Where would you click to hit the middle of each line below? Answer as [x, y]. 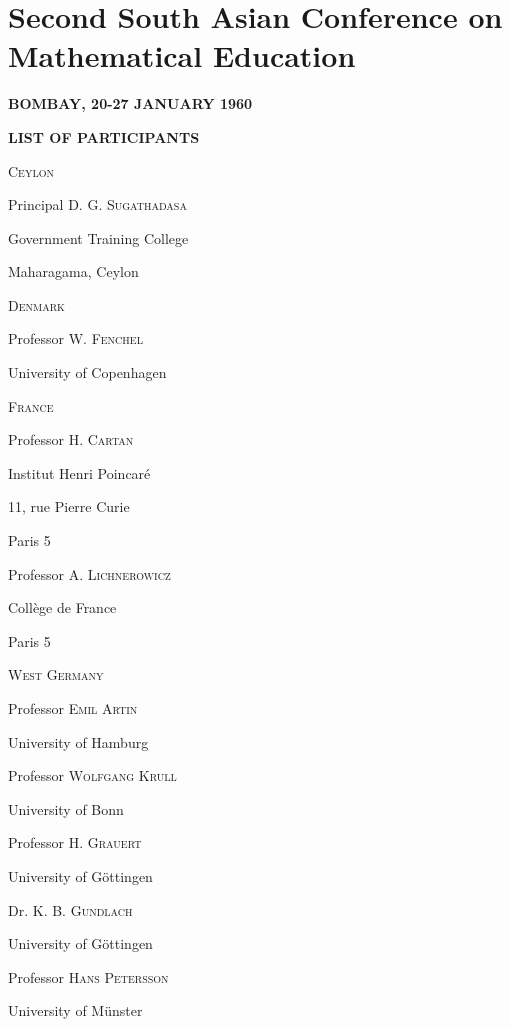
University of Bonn [66, 808]
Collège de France [62, 607]
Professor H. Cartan [71, 439]
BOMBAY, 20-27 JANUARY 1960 [130, 103]
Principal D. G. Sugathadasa [97, 204]
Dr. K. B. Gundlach [70, 909]
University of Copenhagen [87, 372]
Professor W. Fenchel [75, 338]
